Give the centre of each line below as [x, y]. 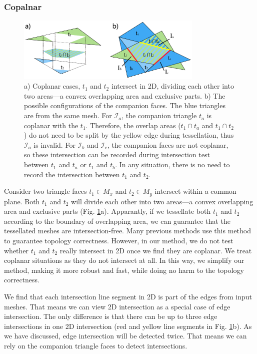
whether [16, 250]
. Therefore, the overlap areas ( [133, 125]
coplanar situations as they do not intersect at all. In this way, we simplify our [124, 260]
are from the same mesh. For [68, 115]
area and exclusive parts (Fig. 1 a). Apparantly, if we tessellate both [107, 211]
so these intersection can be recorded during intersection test [117, 154]
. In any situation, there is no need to [172, 164]
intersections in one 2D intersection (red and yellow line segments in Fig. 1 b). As [128, 326]
